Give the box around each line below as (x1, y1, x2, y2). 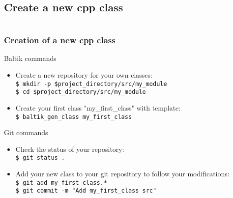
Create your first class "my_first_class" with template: (15, 102, 181, 113)
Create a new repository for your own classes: (15, 70, 152, 80)
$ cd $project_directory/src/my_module (15, 88, 146, 96)
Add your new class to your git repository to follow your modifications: (15, 169, 230, 179)
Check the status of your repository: (15, 143, 124, 154)
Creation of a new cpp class (4, 34, 116, 46)
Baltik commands (4, 53, 57, 63)
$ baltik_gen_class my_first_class (15, 113, 132, 120)
